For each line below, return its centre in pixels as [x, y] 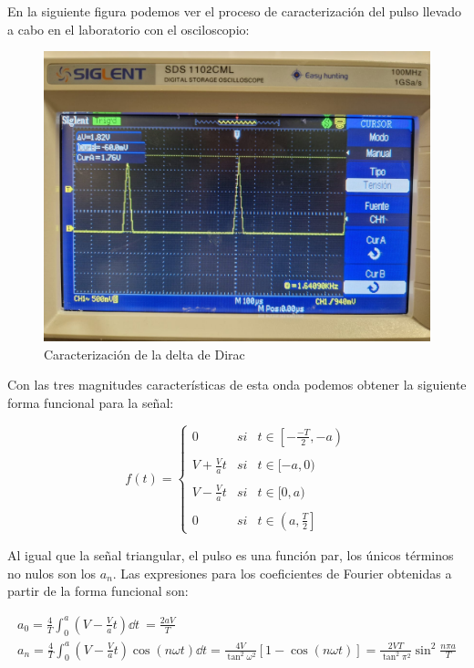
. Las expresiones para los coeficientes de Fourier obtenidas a [282, 573]
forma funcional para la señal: [91, 402]
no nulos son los [52, 573]
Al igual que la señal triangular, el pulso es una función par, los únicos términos [231, 554]
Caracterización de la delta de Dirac [144, 354]
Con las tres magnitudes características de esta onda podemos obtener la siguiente [237, 385]
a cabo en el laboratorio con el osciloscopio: [129, 29]
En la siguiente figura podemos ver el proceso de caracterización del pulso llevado [235, 11]
